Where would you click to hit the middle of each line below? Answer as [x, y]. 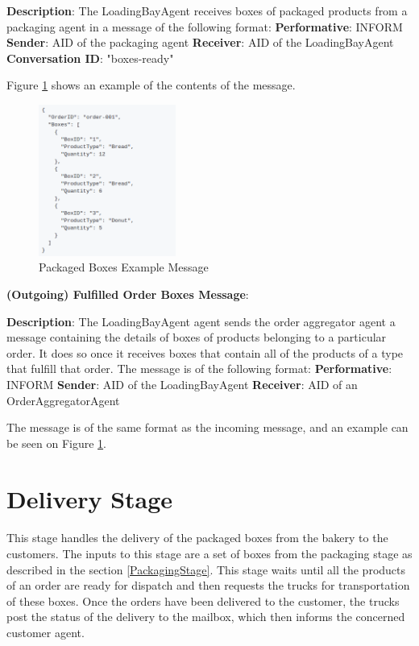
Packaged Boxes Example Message [124, 267]
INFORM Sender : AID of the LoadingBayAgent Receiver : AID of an [182, 385]
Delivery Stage [90, 498]
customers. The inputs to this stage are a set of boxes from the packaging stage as [209, 553]
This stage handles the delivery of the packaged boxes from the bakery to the [197, 538]
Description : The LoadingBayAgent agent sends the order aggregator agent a [201, 321]
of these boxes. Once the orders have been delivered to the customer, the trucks [203, 600]
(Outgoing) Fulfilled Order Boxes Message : [128, 294]
